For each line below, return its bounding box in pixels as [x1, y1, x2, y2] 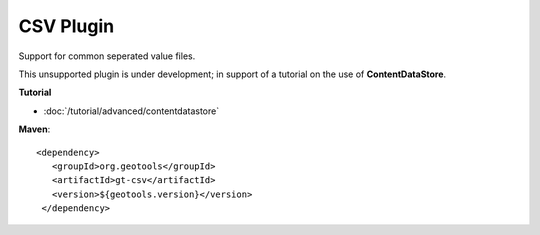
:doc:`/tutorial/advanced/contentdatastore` [43, 105, 220, 117]
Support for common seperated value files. [18, 50, 196, 62]
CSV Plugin [18, 15, 115, 37]
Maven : [18, 123, 51, 135]
